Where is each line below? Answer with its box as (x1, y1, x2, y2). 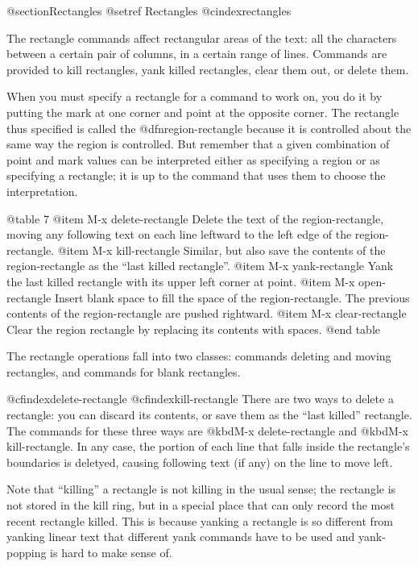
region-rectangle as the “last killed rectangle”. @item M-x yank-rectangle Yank (6, 257, 394, 274)
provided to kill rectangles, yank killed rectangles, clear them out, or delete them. (6, 60, 409, 77)
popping (6, 543, 47, 560)
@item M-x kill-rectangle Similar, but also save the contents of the (57, 241, 386, 258)
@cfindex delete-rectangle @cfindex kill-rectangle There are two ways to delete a (6, 390, 394, 407)
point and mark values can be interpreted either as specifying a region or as (6, 151, 380, 168)
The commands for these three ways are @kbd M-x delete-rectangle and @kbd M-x (6, 422, 408, 439)
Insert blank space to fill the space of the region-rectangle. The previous (54, 289, 410, 306)
